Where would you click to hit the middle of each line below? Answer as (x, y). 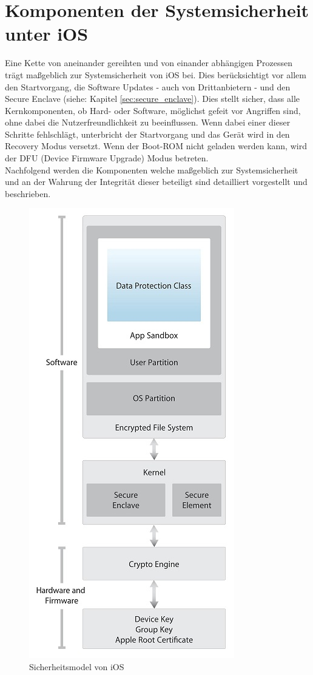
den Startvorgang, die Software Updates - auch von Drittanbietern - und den (148, 86)
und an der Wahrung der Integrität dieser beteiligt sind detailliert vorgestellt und (156, 182)
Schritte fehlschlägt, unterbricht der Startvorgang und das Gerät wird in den (147, 134)
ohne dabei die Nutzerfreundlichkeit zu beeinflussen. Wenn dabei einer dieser (148, 122)
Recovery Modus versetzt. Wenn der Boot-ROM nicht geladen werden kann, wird (156, 146)
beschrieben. (28, 193)
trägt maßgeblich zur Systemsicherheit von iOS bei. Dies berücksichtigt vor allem (156, 74)
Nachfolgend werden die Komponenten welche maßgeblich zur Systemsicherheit (152, 170)
